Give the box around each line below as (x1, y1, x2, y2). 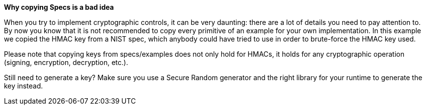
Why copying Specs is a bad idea (4, 3, 114, 11)
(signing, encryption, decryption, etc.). (4, 58, 128, 66)
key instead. (4, 82, 43, 90)
